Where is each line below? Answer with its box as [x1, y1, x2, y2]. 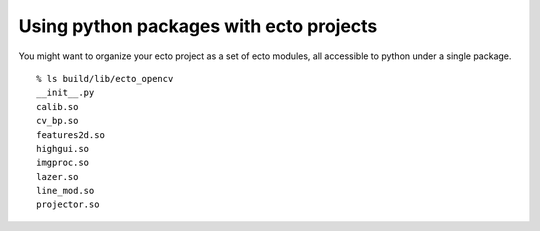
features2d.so [36, 129, 105, 140]
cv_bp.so [36, 115, 79, 127]
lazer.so [36, 171, 79, 182]
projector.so [36, 199, 100, 210]
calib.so [36, 101, 79, 112]
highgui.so [36, 143, 90, 154]
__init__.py [36, 87, 95, 99]
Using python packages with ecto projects [18, 15, 378, 37]
